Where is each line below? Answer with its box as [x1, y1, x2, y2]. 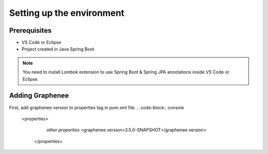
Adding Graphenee [9, 92, 69, 100]
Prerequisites [9, 26, 52, 35]
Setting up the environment [9, 7, 125, 18]
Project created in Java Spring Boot [21, 46, 94, 52]
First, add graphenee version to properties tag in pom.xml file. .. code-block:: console [9, 104, 184, 110]
